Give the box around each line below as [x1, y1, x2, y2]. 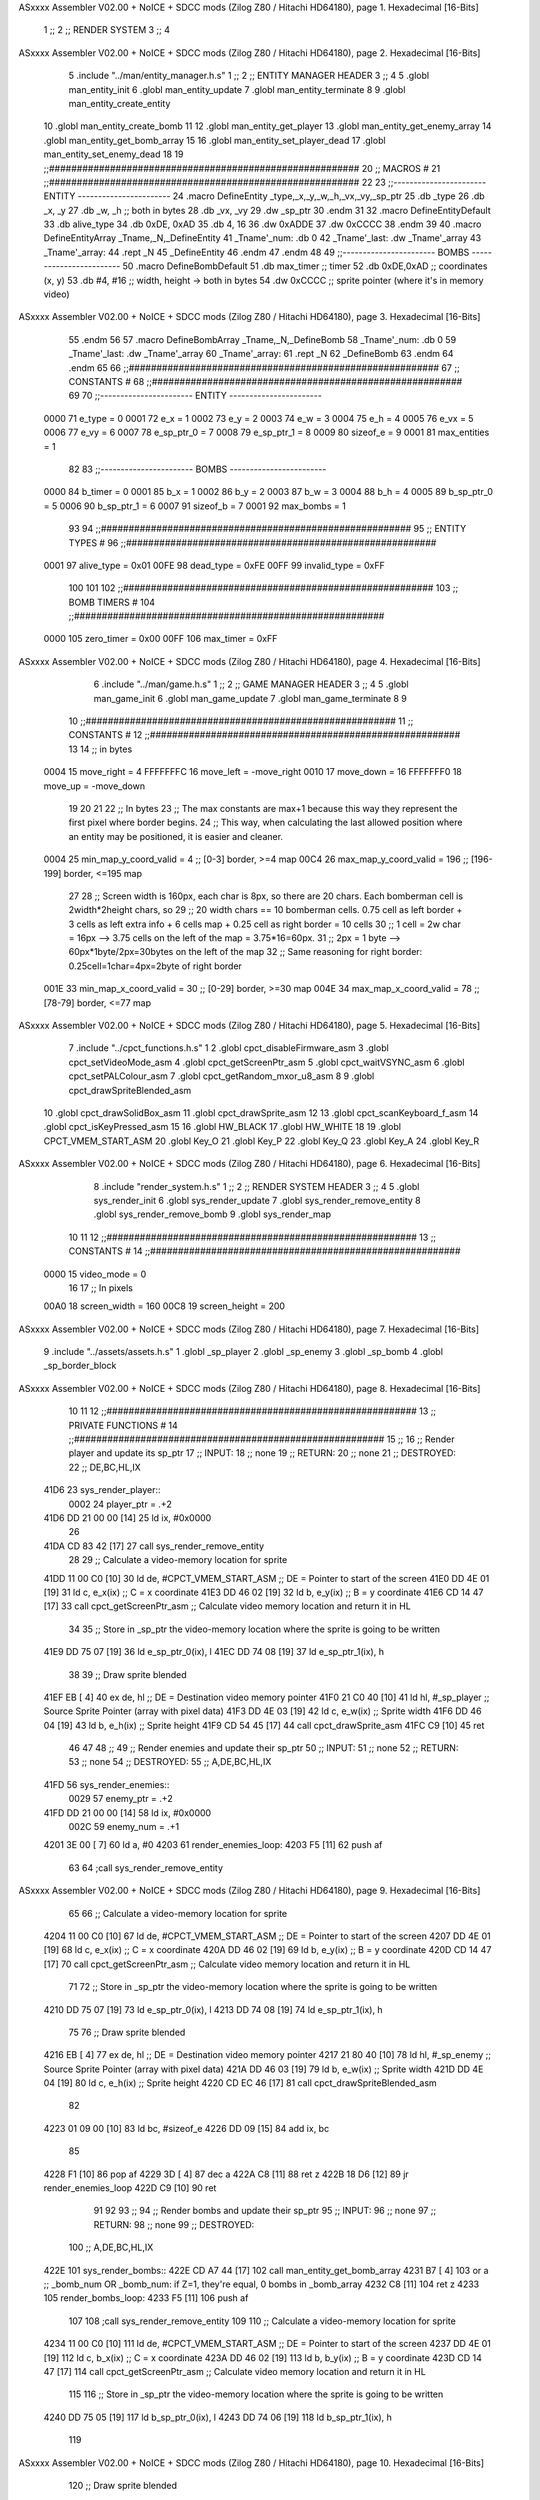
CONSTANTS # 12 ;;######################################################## [68, 729, 461, 741]
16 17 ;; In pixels [68, 1281, 134, 1294]
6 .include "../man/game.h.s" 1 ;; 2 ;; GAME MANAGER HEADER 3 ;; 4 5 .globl [93, 678, 409, 690]
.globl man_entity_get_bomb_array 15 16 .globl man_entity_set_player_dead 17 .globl [43, 134, 386, 146]
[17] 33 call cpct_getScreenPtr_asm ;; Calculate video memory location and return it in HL [43, 1600, 412, 1612]
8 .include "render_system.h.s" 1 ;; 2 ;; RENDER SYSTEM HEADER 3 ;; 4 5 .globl [93, 1180, 420, 1192]
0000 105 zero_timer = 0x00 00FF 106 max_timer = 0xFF [43, 633, 278, 645]
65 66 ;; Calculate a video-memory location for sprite [68, 1907, 288, 1919]
